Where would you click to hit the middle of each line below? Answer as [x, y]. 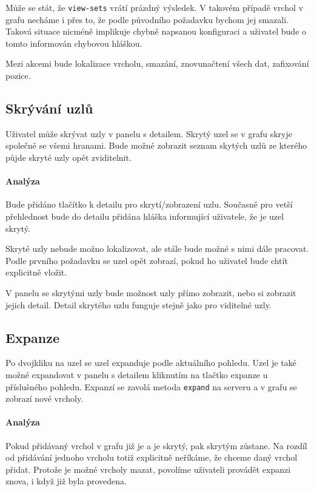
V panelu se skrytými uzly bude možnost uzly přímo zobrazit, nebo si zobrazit [151, 292]
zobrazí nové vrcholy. [45, 398]
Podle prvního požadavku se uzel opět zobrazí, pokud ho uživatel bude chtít [147, 260]
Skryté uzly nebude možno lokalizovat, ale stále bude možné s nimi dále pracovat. [157, 249]
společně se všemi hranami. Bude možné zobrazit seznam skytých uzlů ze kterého [156, 145]
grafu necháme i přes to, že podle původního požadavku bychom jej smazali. [147, 19]
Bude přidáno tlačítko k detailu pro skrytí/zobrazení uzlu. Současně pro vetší [149, 204]
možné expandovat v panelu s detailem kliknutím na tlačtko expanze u [137, 374]
